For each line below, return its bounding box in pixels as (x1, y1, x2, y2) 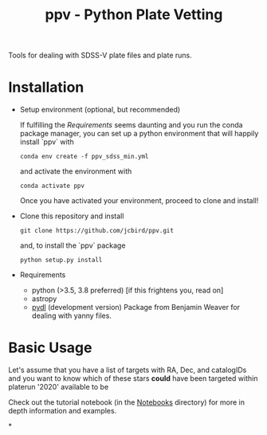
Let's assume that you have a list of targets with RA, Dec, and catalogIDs (8, 365, 247, 375)
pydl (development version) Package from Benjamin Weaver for (31, 303, 241, 312)
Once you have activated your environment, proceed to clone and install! (19, 196, 259, 206)
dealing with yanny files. (31, 311, 112, 320)
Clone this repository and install (19, 211, 124, 221)
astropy (31, 294, 57, 304)
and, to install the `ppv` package (19, 241, 126, 250)
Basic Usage (8, 339, 92, 357)
